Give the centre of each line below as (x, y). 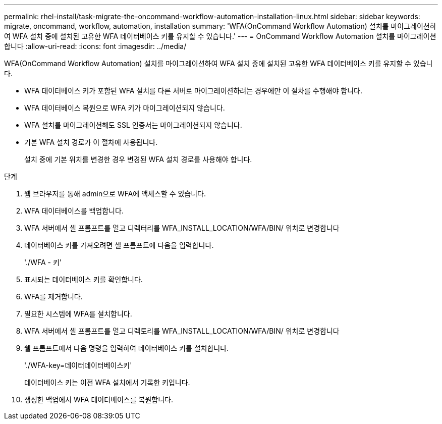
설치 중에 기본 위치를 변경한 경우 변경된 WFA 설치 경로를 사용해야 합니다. (138, 159)
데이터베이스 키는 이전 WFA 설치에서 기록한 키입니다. (107, 382)
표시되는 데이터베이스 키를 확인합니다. (84, 279)
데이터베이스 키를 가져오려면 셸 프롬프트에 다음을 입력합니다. (119, 245)
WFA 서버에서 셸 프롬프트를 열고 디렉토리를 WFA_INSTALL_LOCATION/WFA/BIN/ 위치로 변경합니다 (182, 331)
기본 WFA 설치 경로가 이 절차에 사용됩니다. (91, 142)
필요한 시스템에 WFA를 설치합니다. (78, 314)
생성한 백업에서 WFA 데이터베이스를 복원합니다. (99, 400)
